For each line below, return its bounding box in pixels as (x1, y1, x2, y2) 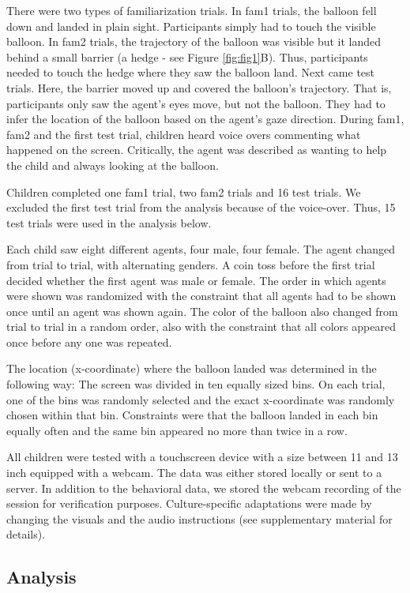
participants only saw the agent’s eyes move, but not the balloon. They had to (6, 95, 386, 111)
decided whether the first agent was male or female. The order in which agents (6, 272, 386, 288)
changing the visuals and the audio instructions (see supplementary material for (6, 510, 393, 527)
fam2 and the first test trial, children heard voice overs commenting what (6, 126, 361, 142)
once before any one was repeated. (6, 333, 172, 350)
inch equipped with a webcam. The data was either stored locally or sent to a (6, 464, 382, 481)
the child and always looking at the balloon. (6, 156, 219, 173)
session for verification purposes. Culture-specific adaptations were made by (6, 495, 372, 512)
